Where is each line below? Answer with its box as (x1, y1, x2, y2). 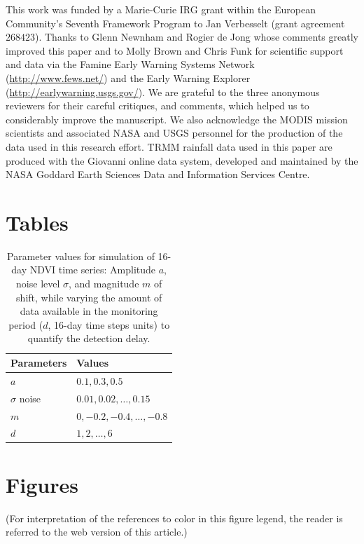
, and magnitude (69, 276, 139, 291)
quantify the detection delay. (27, 331, 150, 346)
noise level (16, 276, 60, 291)
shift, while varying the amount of (16, 290, 162, 304)
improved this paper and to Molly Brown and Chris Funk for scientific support (6, 43, 344, 57)
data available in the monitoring (20, 304, 158, 318)
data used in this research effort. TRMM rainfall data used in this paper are (6, 139, 332, 154)
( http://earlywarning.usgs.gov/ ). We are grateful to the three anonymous (6, 84, 320, 99)
